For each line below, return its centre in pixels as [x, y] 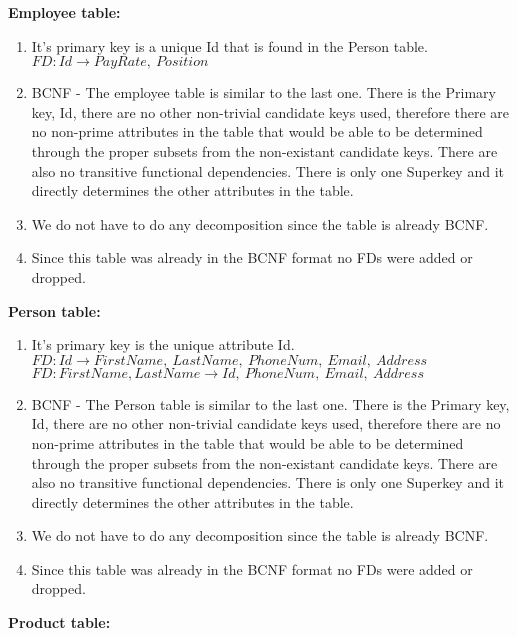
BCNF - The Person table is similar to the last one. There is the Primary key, [270, 403]
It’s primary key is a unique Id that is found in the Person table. [229, 45]
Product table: [59, 622]
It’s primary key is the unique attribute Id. [163, 344]
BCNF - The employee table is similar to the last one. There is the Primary [263, 92]
